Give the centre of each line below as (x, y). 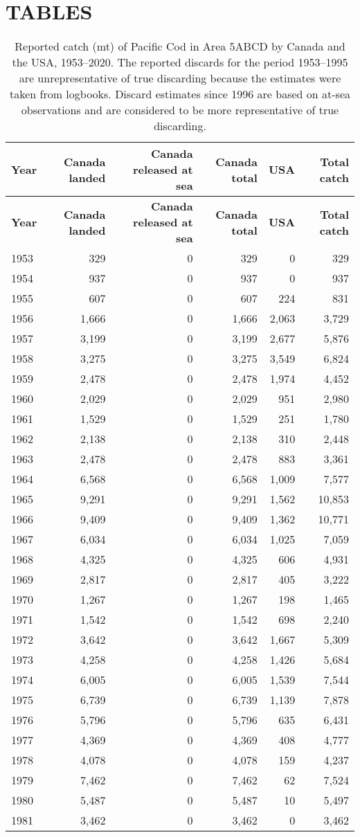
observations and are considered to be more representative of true (180, 110)
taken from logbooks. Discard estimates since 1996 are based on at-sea (180, 94)
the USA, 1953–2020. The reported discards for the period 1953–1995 (180, 62)
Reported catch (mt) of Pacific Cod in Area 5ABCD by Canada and (180, 46)
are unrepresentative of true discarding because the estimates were (180, 78)
